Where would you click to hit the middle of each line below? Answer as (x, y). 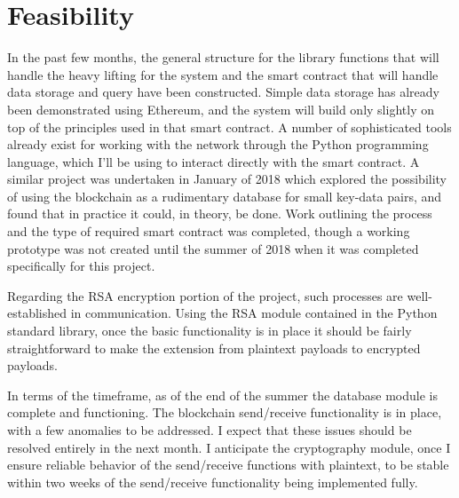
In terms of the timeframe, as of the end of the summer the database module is (223, 395)
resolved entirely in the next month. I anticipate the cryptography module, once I (229, 447)
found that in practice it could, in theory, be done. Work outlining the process (220, 213)
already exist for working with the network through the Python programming (218, 144)
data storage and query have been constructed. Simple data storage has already (224, 92)
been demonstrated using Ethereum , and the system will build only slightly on (221, 109)
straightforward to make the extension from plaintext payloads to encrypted (214, 348)
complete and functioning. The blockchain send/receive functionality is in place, (225, 412)
